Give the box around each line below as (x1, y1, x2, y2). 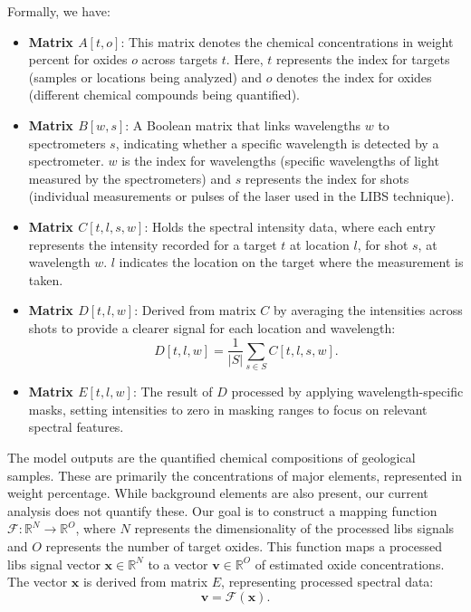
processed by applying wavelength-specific (231, 382, 464, 401)
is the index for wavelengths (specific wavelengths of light (121, 151, 439, 170)
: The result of (132, 382, 213, 401)
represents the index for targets (276, 50, 450, 69)
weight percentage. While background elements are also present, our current (7, 483, 428, 502)
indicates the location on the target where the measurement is (119, 253, 464, 272)
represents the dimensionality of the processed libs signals (134, 519, 455, 538)
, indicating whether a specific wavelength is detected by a (115, 133, 439, 152)
